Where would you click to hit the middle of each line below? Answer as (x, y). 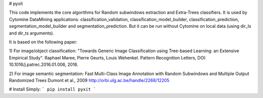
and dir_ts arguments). (32, 33)
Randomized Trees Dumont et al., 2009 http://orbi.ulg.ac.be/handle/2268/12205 (89, 80)
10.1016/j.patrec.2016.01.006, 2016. (44, 65)
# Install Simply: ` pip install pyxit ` (52, 89)
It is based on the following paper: (43, 42)
